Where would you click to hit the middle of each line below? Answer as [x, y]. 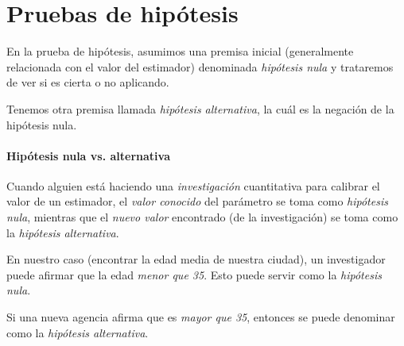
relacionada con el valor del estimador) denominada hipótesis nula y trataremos [200, 66]
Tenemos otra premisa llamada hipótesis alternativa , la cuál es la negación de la [200, 108]
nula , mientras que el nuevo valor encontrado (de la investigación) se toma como [202, 217]
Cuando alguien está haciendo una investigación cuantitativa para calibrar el [193, 185]
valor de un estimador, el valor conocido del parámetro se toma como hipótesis [197, 201]
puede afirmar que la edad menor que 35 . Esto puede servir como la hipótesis [194, 274]
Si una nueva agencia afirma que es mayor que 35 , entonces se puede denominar [201, 317]
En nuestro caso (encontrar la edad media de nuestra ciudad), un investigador [196, 259]
